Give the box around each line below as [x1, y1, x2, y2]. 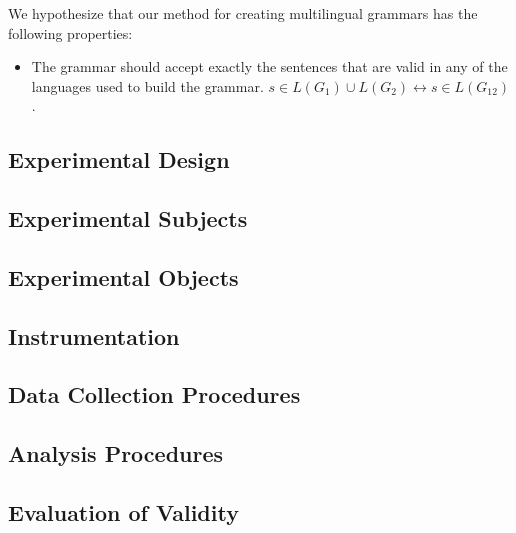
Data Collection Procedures [8, 379, 301, 410]
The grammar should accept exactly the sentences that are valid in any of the [31, 56, 508, 77]
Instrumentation [8, 320, 180, 351]
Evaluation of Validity [8, 497, 239, 528]
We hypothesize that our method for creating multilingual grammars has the [8, 3, 478, 23]
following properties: [8, 22, 133, 43]
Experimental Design [8, 144, 230, 175]
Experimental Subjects [8, 203, 248, 234]
